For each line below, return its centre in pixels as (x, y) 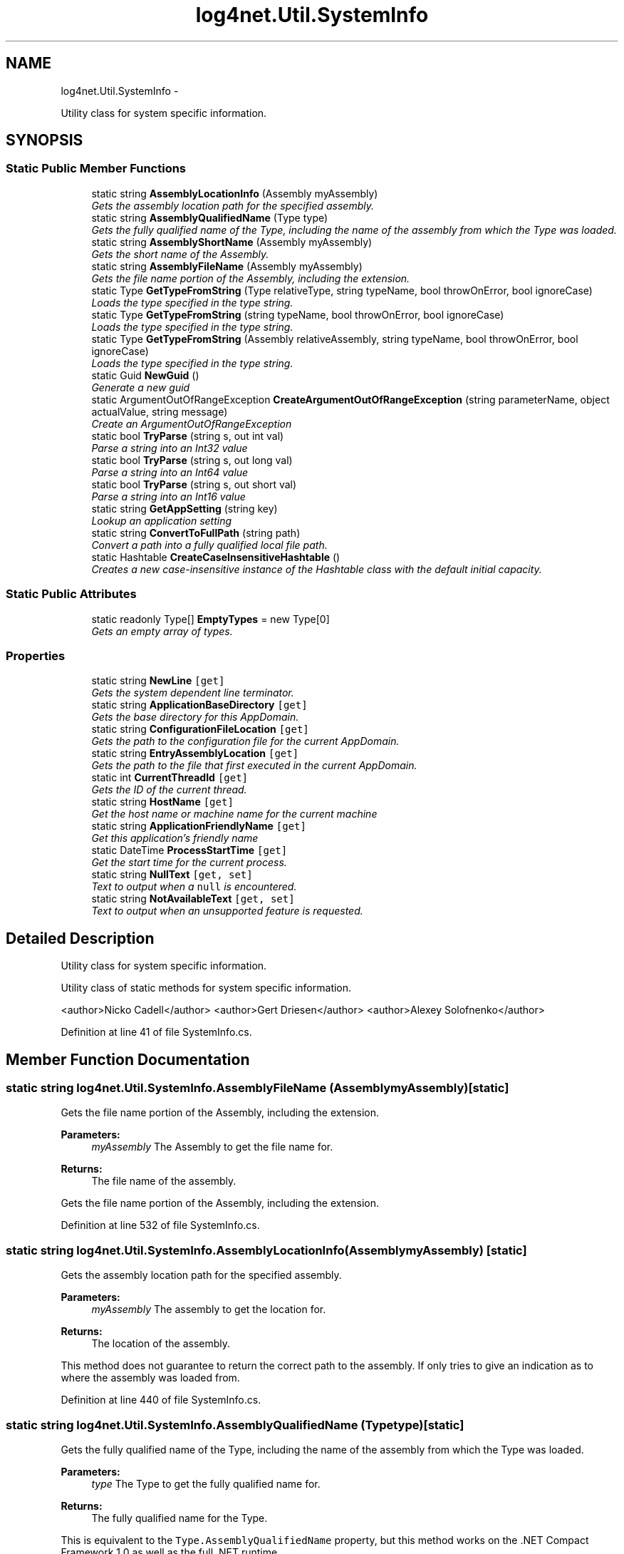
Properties (36, 655)
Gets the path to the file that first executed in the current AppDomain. (254, 766)
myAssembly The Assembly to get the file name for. (212, 1147)
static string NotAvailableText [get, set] (193, 899)
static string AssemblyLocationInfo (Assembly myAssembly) (235, 193)
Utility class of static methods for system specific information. (206, 988)
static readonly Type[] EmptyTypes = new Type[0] (210, 619)
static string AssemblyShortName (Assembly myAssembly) (232, 242)
